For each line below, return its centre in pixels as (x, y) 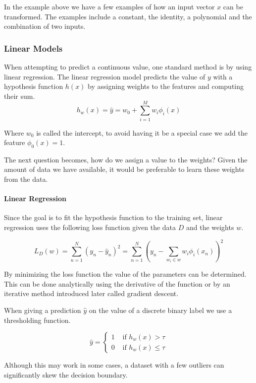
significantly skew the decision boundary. (66, 374)
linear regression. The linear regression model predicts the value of (105, 76)
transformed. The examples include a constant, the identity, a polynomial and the (128, 16)
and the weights (210, 227)
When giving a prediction (43, 310)
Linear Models (33, 48)
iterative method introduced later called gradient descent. (91, 293)
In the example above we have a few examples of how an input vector (109, 6)
